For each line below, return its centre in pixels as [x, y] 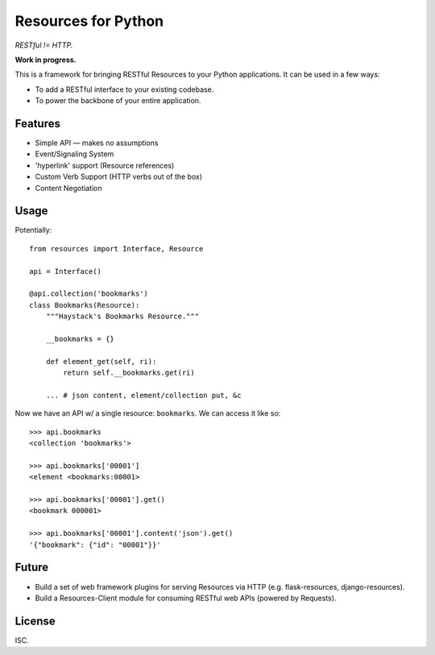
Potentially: [33, 230]
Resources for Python [89, 21]
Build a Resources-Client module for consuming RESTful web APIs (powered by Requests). [186, 598]
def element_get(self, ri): [101, 361]
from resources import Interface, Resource [116, 249]
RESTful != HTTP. [44, 45]
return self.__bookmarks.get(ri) [129, 373]
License [35, 621]
